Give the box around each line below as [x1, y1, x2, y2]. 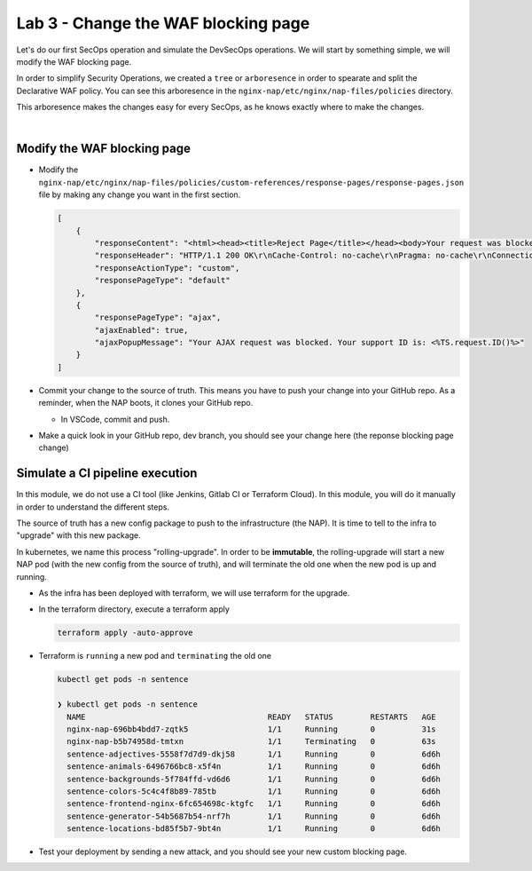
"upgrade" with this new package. [16, 530, 141, 541]
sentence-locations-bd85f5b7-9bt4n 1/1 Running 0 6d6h [66, 824, 441, 834]
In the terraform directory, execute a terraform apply [38, 604, 231, 614]
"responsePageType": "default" [94, 275, 231, 286]
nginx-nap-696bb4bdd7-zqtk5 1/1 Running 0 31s [66, 724, 436, 734]
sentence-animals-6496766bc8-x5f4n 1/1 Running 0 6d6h [66, 762, 441, 772]
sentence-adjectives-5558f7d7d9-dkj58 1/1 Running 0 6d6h [66, 748, 441, 759]
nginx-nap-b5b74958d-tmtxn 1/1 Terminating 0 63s [66, 737, 436, 747]
